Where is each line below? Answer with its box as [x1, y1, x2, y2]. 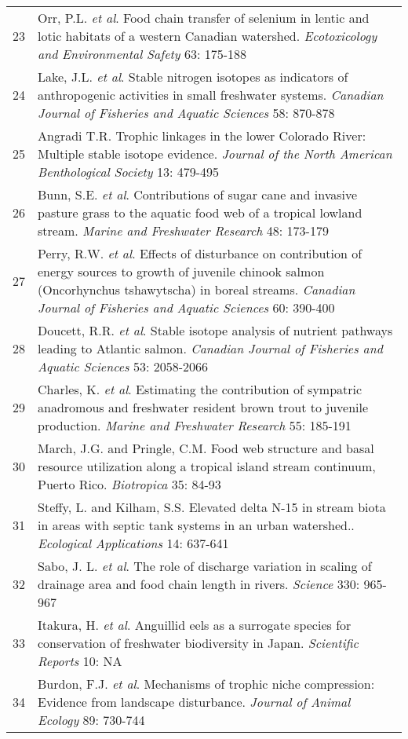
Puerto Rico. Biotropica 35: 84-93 [38, 475, 221, 493]
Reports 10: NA [38, 652, 122, 670]
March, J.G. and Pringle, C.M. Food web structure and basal [38, 439, 374, 457]
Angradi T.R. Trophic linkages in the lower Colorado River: [38, 126, 366, 145]
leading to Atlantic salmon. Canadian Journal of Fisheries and [38, 339, 383, 357]
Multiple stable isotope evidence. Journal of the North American [38, 145, 392, 163]
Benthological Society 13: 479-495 [38, 163, 220, 181]
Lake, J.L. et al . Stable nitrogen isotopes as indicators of [38, 68, 348, 86]
